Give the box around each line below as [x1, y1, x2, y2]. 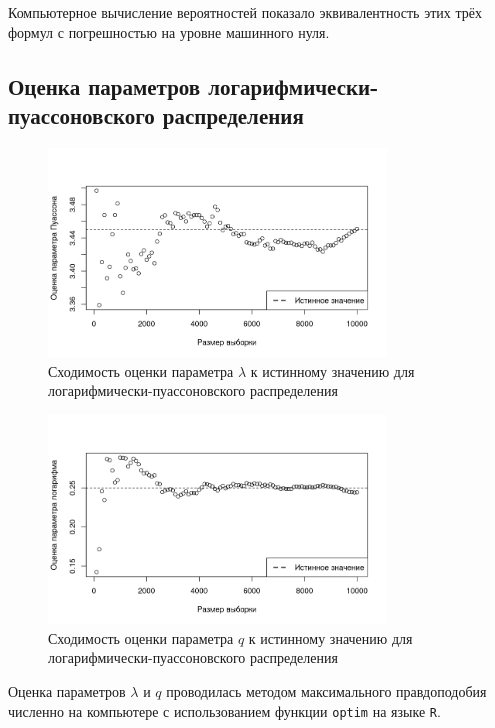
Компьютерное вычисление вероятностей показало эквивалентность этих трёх [8, 2, 482, 22]
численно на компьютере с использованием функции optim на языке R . [8, 700, 441, 721]
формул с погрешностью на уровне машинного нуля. [8, 21, 330, 42]
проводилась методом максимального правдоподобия [166, 680, 487, 701]
